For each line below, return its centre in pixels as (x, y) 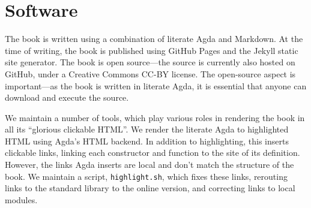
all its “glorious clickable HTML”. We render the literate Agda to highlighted (147, 129)
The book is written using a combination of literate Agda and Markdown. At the (154, 39)
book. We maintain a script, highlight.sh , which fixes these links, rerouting (146, 176)
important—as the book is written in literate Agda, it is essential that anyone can (156, 85)
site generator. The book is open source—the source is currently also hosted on (150, 62)
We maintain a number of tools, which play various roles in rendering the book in (155, 117)
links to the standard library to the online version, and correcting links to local (150, 188)
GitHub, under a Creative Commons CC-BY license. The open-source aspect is (150, 73)
